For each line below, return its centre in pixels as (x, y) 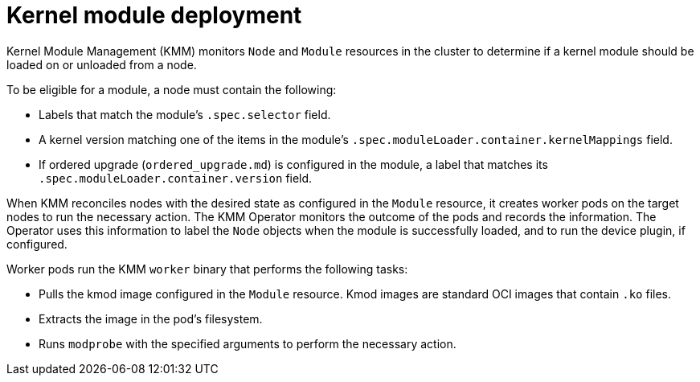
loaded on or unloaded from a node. (102, 64)
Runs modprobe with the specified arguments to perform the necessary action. (248, 343)
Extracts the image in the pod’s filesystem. (151, 318)
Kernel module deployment (154, 15)
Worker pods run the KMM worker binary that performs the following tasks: (207, 269)
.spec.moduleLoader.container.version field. (176, 178)
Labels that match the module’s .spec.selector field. (185, 114)
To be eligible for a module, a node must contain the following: (172, 89)
